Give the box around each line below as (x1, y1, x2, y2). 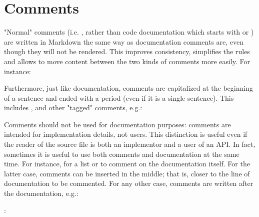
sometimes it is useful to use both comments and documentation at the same (4, 148, 239, 159)
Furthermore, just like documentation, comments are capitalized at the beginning (4, 83, 253, 93)
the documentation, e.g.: (4, 188, 78, 198)
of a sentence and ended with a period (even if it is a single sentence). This (4, 92, 234, 103)
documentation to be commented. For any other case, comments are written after (4, 178, 253, 188)
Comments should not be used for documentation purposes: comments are (4, 119, 231, 129)
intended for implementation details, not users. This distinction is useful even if (4, 129, 247, 139)
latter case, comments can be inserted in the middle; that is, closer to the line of (4, 168, 250, 178)
